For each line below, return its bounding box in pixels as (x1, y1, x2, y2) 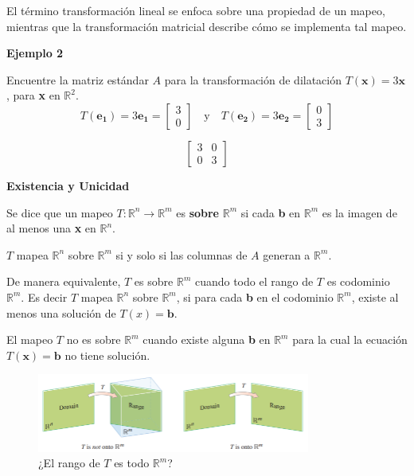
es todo (114, 455, 150, 471)
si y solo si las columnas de (115, 246, 248, 263)
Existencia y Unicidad (6, 177, 130, 193)
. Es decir (21, 288, 68, 305)
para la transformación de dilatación (164, 71, 342, 88)
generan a (263, 246, 310, 263)
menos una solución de (6, 304, 116, 321)
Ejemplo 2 (6, 45, 64, 61)
